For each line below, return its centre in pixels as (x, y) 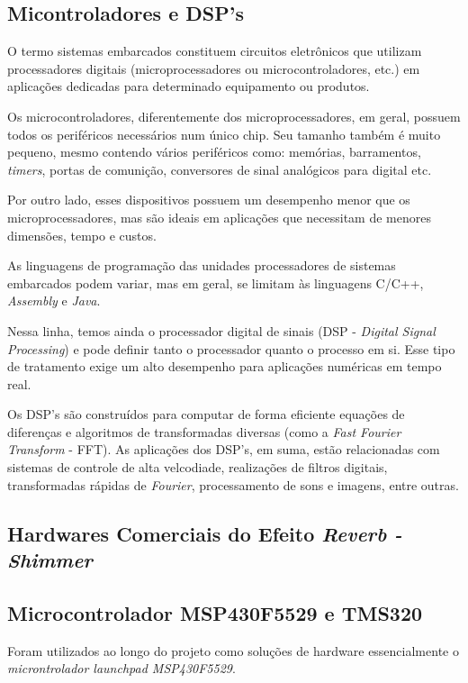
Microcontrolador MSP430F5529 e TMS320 (215, 612)
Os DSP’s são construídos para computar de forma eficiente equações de (206, 414)
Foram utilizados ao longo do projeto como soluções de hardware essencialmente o (233, 650)
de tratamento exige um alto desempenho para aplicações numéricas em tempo (225, 366)
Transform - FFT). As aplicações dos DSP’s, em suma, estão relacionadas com (224, 449)
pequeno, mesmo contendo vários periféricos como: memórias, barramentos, (214, 152)
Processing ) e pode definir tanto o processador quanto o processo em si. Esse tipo (231, 348)
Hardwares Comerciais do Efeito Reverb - (205, 533)
